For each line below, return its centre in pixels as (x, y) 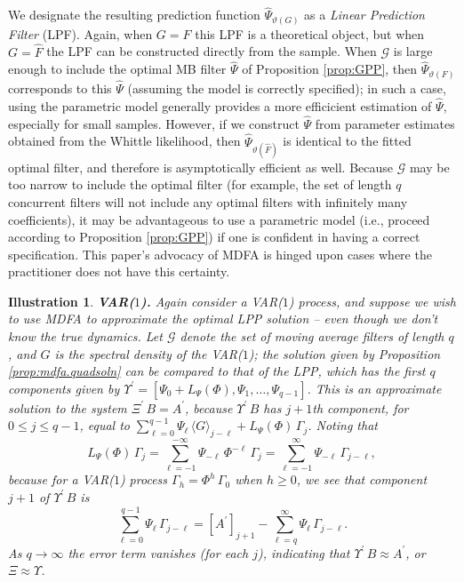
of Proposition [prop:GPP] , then (330, 69)
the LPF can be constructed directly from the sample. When (212, 51)
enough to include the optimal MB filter (117, 69)
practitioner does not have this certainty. (119, 271)
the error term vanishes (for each (158, 552)
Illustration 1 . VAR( (72, 301)
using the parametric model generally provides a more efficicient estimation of (220, 105)
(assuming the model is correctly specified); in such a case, (287, 88)
